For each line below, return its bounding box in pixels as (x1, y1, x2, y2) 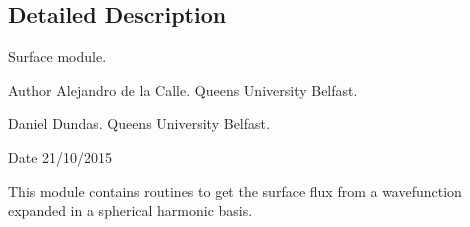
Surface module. (8, 46, 107, 67)
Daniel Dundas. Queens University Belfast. (8, 113, 270, 134)
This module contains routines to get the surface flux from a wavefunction (8, 180, 462, 201)
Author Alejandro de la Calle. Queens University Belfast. (8, 79, 358, 100)
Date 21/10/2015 (8, 146, 113, 167)
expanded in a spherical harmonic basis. (8, 200, 253, 221)
